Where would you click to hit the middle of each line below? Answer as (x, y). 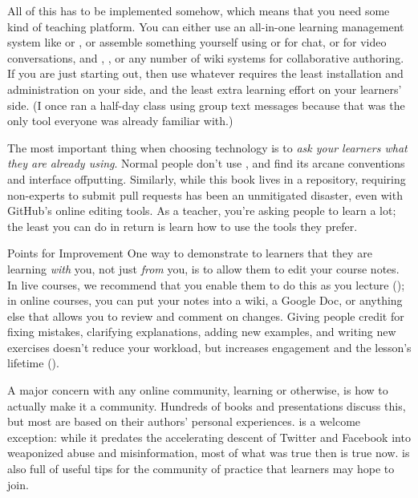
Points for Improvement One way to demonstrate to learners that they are (190, 253)
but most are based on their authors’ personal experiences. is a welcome (184, 421)
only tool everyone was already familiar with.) (120, 121)
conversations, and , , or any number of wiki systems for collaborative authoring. (206, 57)
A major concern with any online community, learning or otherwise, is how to (198, 390)
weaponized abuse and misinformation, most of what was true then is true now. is (209, 453)
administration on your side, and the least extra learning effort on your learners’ (205, 89)
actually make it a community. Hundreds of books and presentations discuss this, (207, 405)
